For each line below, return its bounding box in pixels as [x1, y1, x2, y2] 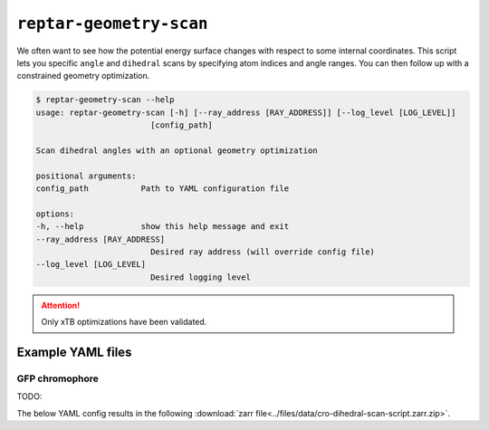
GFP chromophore [16, 372, 99, 385]
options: [35, 208, 75, 219]
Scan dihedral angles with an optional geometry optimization [35, 145, 318, 156]
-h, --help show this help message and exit [35, 222, 290, 232]
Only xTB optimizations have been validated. [41, 317, 207, 328]
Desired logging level [149, 272, 251, 282]
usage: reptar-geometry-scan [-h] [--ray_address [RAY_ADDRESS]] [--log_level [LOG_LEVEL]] [35, 107, 456, 118]
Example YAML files [16, 344, 132, 359]
